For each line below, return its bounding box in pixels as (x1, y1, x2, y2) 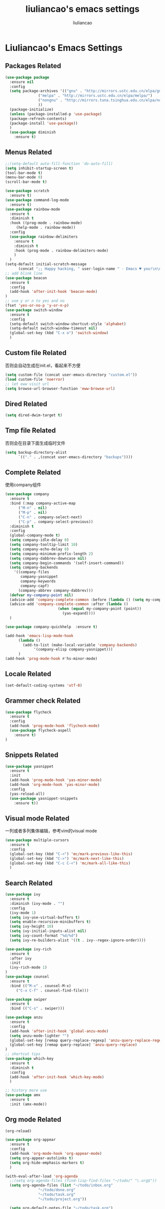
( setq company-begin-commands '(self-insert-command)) (9, 561, 124, 566)
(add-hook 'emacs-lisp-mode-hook (5, 633, 74, 638)
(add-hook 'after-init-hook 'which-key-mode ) (9, 1074, 105, 1079)
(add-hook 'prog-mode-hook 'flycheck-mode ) (9, 723, 100, 728)
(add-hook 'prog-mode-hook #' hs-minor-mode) (5, 656, 98, 661)
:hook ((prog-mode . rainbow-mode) (9, 220, 82, 225)
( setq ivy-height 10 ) (9, 924, 54, 929)
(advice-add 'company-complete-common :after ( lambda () (9, 602, 129, 607)
